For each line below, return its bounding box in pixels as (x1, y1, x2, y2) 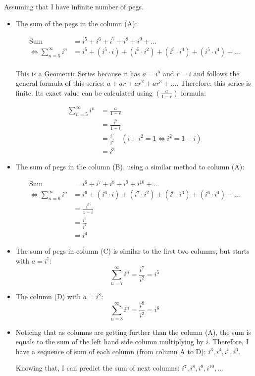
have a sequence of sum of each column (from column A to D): (15, 346, 206, 356)
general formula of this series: (15, 78, 105, 88)
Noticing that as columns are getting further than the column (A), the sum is (15, 326, 252, 337)
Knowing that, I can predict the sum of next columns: (15, 363, 180, 373)
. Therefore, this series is (176, 78, 251, 88)
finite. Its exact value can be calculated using (15, 87, 153, 98)
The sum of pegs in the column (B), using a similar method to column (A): (15, 161, 245, 172)
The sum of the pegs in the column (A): (15, 18, 137, 28)
